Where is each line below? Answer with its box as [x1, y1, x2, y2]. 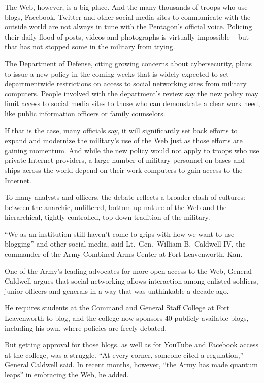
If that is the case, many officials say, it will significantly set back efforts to [5, 125, 238, 135]
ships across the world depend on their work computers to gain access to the [5, 164, 243, 175]
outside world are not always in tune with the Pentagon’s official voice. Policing [5, 21, 252, 32]
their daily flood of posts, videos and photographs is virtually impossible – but [5, 31, 249, 42]
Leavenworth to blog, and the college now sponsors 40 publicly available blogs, [5, 312, 249, 323]
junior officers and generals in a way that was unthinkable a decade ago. [5, 285, 229, 296]
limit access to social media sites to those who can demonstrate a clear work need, [5, 98, 260, 109]
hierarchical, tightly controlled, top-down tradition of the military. [5, 212, 210, 222]
